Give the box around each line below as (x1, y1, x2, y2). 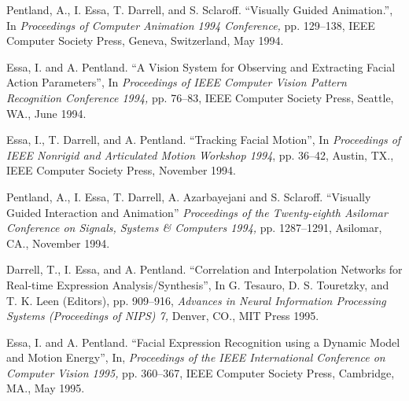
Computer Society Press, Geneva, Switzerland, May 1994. (6, 32, 284, 49)
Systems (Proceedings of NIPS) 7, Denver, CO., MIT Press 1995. (6, 307, 319, 324)
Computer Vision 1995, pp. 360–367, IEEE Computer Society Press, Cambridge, (6, 364, 395, 381)
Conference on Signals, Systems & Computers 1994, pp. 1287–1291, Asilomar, (6, 219, 382, 236)
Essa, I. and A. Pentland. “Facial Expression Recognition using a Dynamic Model (6, 333, 400, 350)
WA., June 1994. (6, 105, 87, 121)
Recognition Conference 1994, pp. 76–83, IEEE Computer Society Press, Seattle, (6, 89, 394, 105)
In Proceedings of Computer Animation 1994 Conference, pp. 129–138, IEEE (6, 17, 375, 33)
